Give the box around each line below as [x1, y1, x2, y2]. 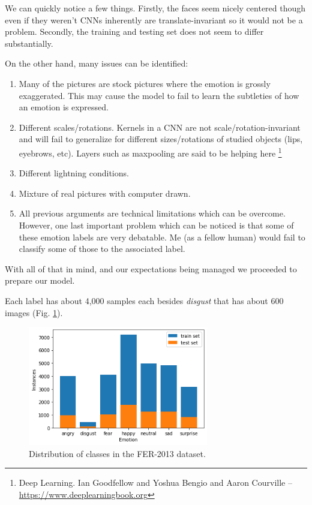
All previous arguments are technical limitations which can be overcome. [19, 207, 286, 220]
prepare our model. [5, 274, 75, 287]
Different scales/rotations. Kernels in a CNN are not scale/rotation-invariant [19, 121, 301, 133]
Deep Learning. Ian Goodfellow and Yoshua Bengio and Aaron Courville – [19, 476, 292, 489]
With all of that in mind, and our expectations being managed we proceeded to [5, 262, 297, 275]
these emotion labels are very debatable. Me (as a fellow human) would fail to [19, 230, 305, 243]
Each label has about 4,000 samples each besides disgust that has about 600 [5, 294, 284, 306]
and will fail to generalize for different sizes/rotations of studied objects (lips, [19, 133, 303, 145]
